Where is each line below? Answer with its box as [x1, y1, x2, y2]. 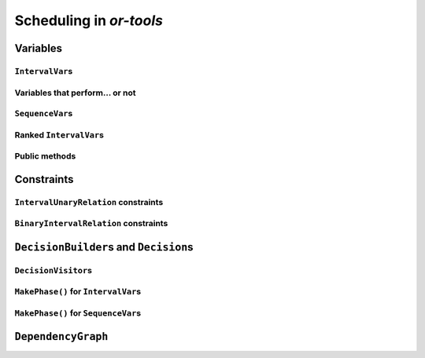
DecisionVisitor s [14, 265, 92, 276]
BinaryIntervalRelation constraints [14, 218, 168, 229]
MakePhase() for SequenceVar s [14, 308, 142, 319]
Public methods [14, 151, 76, 162]
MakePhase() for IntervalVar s [14, 287, 142, 298]
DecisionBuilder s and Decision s [14, 240, 194, 254]
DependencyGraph [14, 330, 109, 343]
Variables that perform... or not [14, 87, 136, 98]
